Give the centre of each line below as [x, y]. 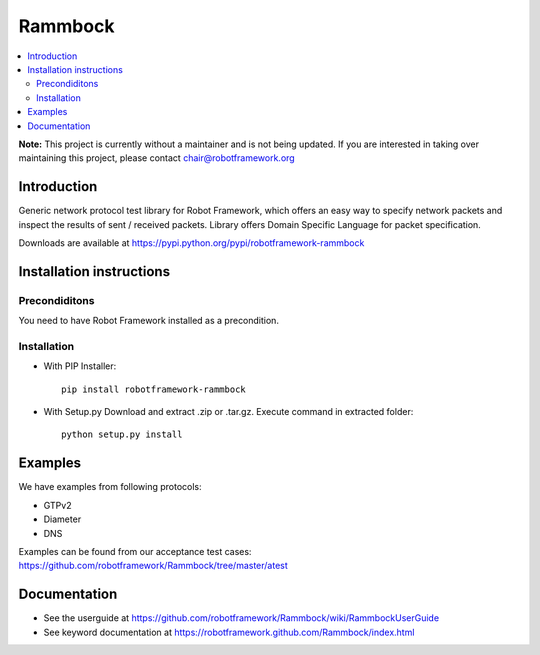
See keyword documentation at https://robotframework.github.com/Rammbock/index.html [229, 632]
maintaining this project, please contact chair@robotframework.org [156, 158]
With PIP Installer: [80, 366]
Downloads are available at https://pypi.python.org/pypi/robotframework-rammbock [191, 242]
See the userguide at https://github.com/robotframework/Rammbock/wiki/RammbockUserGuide [241, 618]
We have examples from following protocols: [110, 487]
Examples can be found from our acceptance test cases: [135, 551]
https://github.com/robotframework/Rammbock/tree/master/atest [153, 566]
